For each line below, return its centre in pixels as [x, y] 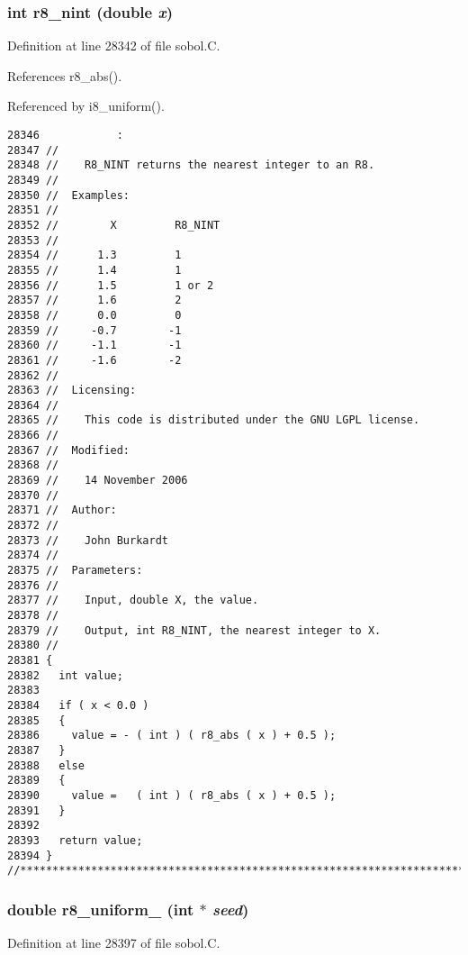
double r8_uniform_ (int [101, 909]
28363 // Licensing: [72, 391]
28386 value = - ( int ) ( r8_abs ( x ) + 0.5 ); [172, 736]
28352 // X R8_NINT [114, 225]
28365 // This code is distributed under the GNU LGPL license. [214, 420]
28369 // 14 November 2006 [98, 481]
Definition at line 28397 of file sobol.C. [114, 943]
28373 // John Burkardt [88, 540]
